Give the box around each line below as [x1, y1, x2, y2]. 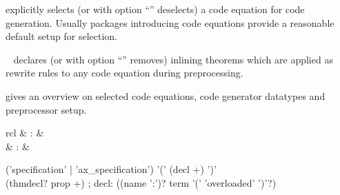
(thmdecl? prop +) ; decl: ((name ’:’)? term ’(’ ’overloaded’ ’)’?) [6, 175, 277, 189]
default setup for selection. [6, 29, 117, 43]
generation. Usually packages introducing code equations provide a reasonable [6, 15, 334, 30]
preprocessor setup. [6, 102, 87, 116]
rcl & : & [6, 125, 44, 140]
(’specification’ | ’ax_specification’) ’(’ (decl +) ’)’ [6, 162, 217, 176]
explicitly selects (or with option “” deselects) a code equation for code [6, 2, 305, 16]
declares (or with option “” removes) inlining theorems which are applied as [13, 52, 333, 66]
